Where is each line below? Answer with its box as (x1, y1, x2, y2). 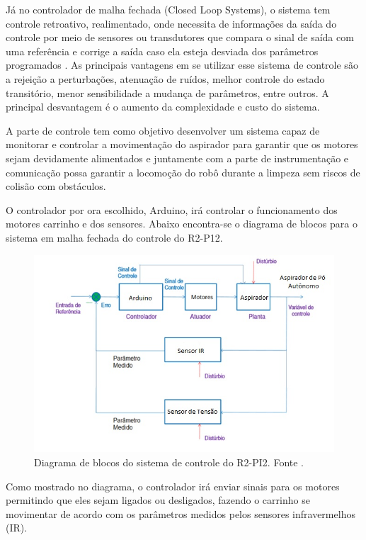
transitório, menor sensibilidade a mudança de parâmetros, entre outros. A (6, 85, 329, 100)
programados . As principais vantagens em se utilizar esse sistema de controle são (6, 57, 358, 72)
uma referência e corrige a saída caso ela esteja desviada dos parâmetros (6, 43, 319, 58)
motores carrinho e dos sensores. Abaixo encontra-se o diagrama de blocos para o (6, 216, 358, 231)
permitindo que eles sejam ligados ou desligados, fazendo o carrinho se (6, 493, 310, 507)
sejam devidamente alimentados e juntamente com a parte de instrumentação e (6, 150, 349, 165)
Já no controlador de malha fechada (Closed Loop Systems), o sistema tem (6, 2, 331, 16)
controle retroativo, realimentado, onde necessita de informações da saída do (6, 16, 337, 30)
